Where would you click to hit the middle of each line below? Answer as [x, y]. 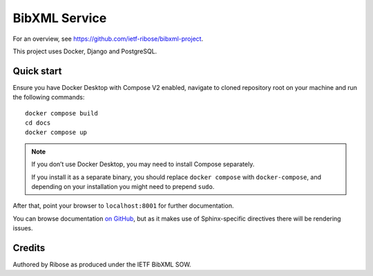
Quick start [37, 71]
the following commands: [49, 98]
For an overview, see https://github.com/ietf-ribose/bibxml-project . [108, 39]
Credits [29, 248]
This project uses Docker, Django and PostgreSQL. [85, 51]
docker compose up [56, 132]
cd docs [38, 123]
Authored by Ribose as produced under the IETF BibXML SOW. [102, 265]
